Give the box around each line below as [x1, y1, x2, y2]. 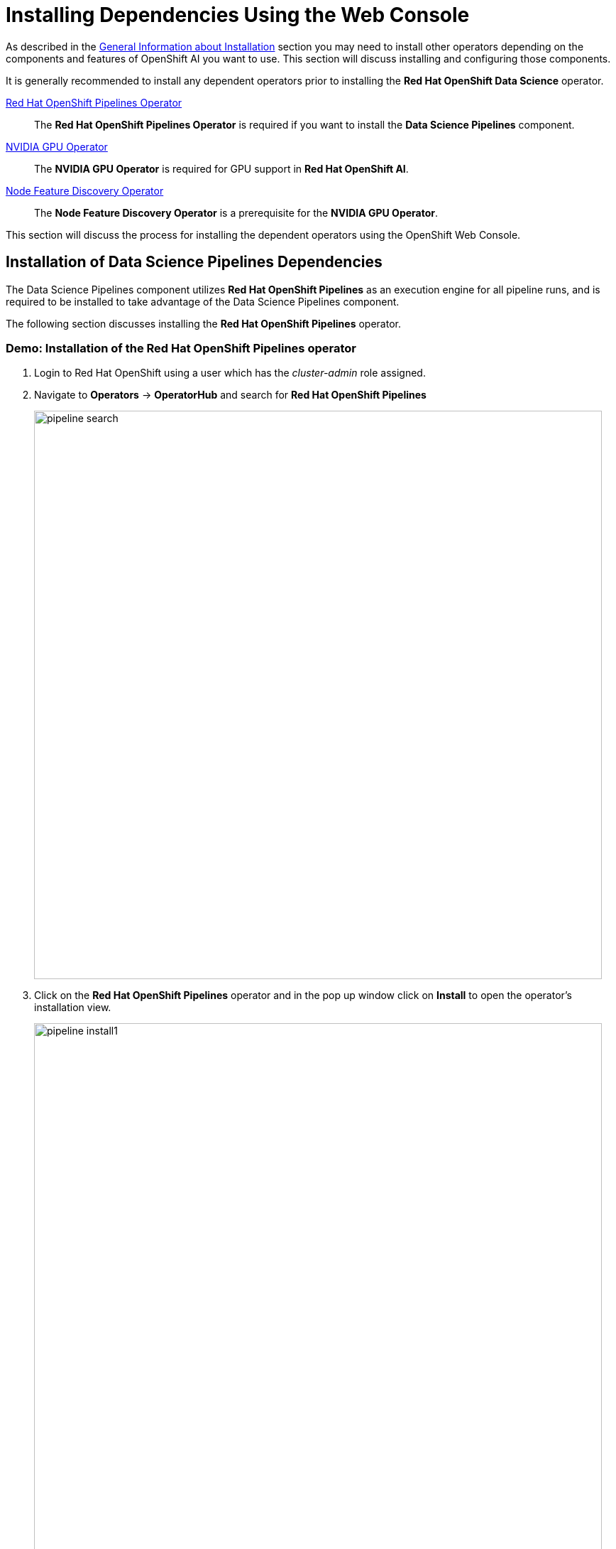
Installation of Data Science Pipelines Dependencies [6, 253, 383, 271]
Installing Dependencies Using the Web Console [6, 3, 470, 27]
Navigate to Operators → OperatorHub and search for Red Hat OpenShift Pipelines [34, 389, 427, 401]
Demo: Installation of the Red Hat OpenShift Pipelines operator [6, 340, 356, 355]
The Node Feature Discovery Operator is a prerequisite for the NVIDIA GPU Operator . [34, 206, 439, 219]
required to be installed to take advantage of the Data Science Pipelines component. [6, 295, 400, 308]
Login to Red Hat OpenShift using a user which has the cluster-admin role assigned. [34, 367, 426, 379]
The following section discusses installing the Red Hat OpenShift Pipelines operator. [6, 317, 401, 330]
